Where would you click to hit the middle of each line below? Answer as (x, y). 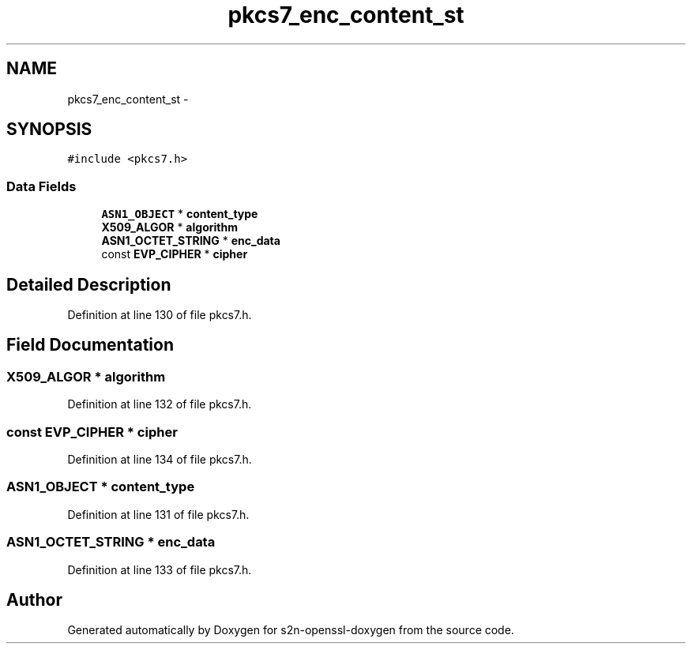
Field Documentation (90, 345)
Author (34, 599)
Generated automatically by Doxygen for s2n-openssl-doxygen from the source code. (291, 630)
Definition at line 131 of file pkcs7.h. (158, 514)
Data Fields (41, 186)
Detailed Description (89, 284)
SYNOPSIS (49, 130)
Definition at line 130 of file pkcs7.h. (160, 315)
